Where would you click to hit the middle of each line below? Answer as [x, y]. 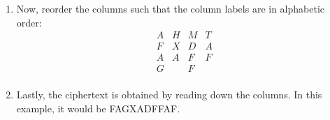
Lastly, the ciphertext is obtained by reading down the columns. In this [169, 95]
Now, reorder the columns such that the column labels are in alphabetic [171, 8]
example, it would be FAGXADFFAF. [98, 108]
